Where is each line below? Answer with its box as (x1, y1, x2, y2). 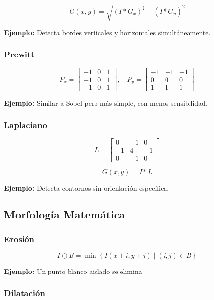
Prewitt (4, 48, 35, 60)
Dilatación (4, 287, 45, 299)
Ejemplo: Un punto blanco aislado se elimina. (4, 266, 144, 276)
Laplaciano (4, 118, 47, 131)
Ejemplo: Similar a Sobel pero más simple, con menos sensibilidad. (4, 98, 208, 108)
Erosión (4, 232, 35, 245)
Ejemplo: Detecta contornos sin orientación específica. (4, 183, 169, 193)
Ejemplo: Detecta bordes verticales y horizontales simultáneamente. (4, 27, 211, 37)
